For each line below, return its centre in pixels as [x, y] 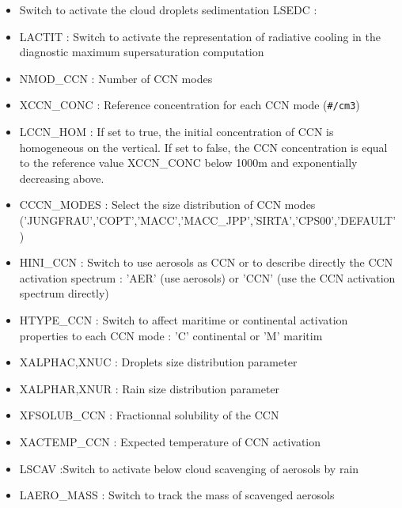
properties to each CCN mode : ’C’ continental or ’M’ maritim [171, 335]
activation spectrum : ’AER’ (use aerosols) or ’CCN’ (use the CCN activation [207, 277]
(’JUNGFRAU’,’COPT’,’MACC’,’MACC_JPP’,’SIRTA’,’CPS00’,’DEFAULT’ [208, 220]
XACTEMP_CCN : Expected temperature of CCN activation [170, 441]
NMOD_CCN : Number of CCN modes [116, 78]
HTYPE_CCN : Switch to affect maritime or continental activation [184, 319]
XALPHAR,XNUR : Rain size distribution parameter [150, 388]
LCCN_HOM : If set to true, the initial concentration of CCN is [176, 132]
